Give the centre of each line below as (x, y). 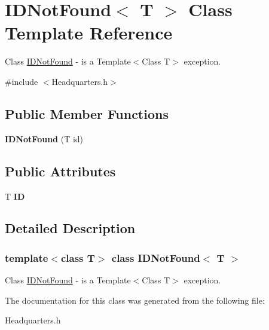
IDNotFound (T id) (44, 138)
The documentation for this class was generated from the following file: (135, 300)
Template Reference (89, 33)
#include (22, 81)
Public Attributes (60, 171)
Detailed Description (70, 228)
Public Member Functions (87, 113)
